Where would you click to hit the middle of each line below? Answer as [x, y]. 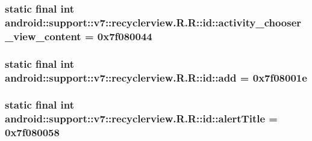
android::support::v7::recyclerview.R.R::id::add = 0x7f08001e [156, 77]
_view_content [43, 36]
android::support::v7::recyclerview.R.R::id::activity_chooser [153, 22]
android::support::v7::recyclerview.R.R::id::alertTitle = [141, 118]
